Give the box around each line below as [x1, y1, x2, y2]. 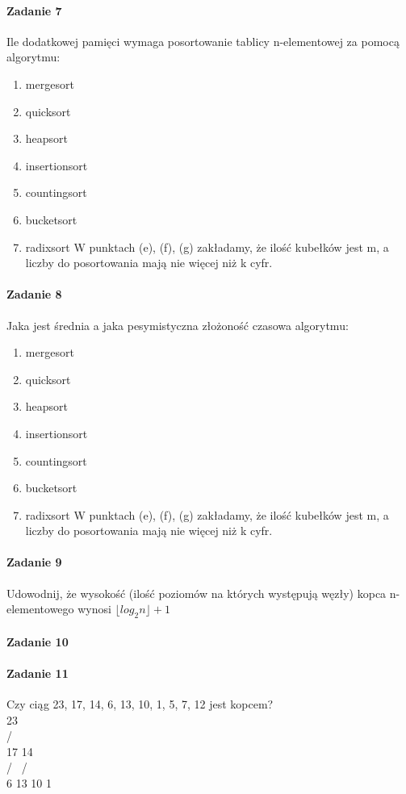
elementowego [6, 600, 74, 617]
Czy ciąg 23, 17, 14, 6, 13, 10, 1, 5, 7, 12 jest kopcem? [6, 696, 274, 713]
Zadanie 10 [6, 633, 69, 650]
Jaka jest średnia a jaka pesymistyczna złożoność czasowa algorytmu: [6, 316, 349, 333]
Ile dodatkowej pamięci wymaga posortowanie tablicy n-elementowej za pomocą [6, 32, 400, 49]
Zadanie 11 [6, 664, 69, 681]
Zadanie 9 [6, 554, 62, 570]
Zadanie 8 [6, 286, 62, 303]
